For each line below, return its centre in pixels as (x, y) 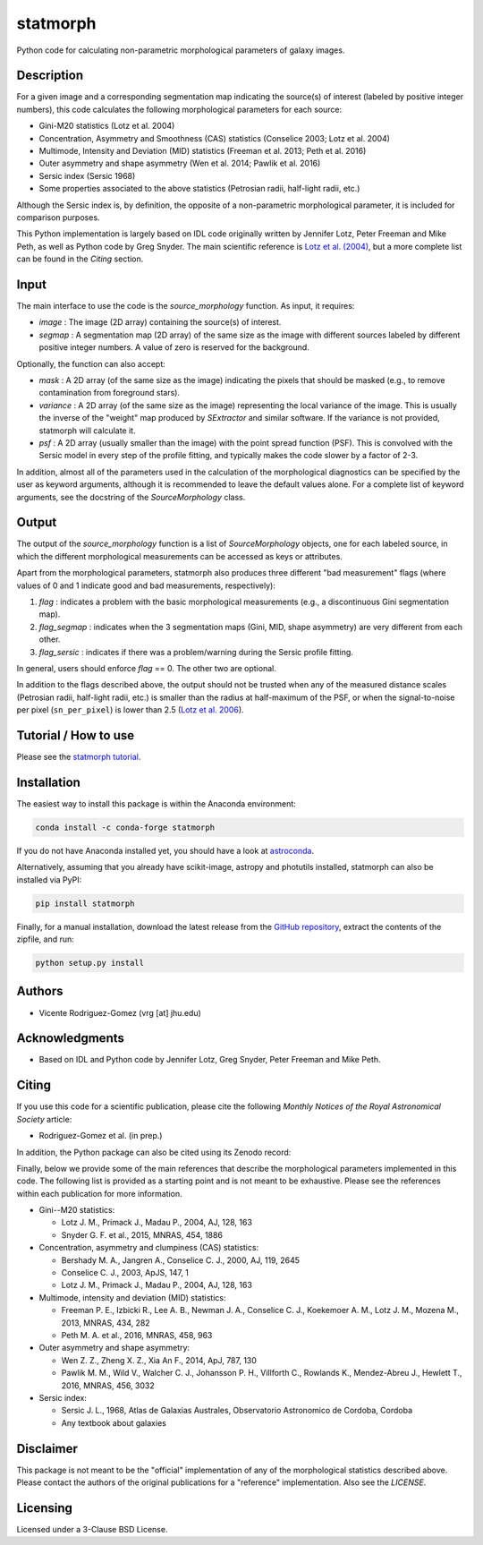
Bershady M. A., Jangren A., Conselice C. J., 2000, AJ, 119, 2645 (180, 1260)
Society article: (44, 1119)
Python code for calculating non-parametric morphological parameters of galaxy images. (181, 50)
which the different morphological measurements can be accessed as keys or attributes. (180, 556)
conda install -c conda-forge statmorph (125, 827)
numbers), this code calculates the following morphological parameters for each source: (179, 109)
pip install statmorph (85, 903)
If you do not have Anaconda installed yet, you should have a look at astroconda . (165, 850)
